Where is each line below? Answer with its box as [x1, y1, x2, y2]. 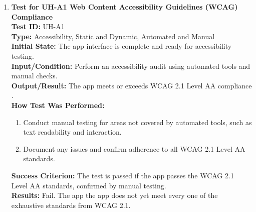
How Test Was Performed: [11, 99, 105, 110]
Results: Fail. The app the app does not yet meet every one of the [11, 190, 218, 200]
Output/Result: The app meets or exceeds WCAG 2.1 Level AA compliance [11, 80, 252, 90]
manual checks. [11, 70, 58, 81]
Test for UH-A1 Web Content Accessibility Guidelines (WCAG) [11, 2, 238, 12]
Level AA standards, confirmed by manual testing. [11, 180, 166, 190]
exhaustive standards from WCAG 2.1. [11, 199, 131, 210]
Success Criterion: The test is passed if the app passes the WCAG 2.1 [11, 170, 234, 180]
